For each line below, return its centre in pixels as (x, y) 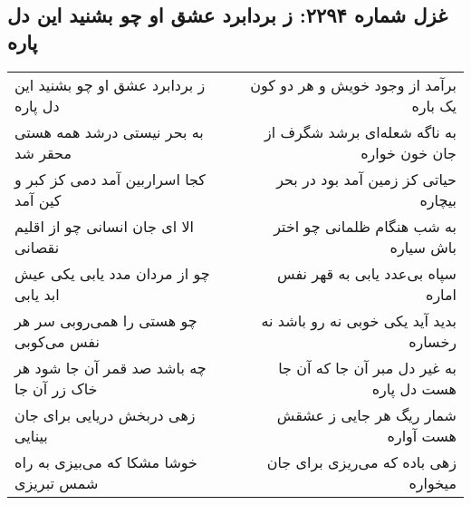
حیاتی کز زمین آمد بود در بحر (366, 179)
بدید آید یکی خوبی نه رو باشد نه (359, 320)
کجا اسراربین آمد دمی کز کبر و (110, 179)
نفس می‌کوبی (57, 341)
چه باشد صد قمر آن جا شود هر (111, 367)
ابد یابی (37, 294)
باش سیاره (423, 247)
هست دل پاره (414, 388)
